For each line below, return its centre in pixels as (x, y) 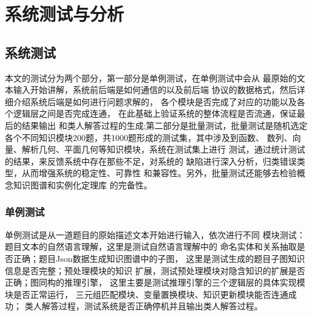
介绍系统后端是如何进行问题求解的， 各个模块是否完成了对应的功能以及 (155, 101)
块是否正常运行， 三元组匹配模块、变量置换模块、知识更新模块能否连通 (147, 294)
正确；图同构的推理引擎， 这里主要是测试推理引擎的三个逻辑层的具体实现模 (155, 282)
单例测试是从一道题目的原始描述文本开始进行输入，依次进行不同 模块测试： (155, 234)
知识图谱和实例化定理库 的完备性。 (83, 184)
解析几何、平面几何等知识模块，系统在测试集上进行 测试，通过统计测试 (163, 149)
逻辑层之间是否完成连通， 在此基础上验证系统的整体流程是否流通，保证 (155, 113)
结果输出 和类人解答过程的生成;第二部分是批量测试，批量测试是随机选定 (164, 125)
